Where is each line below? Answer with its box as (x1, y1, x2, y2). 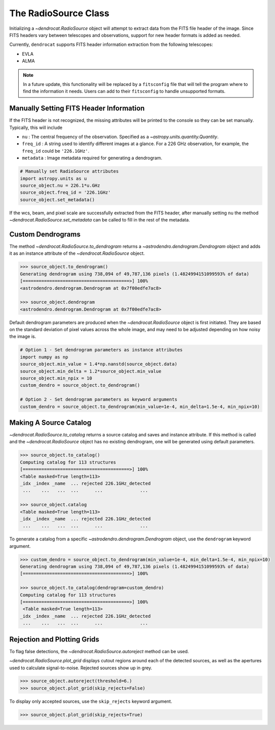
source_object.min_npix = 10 (20, 376, 93, 381)
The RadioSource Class (9, 8, 110, 19)
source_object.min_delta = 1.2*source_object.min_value (20, 368, 162, 374)
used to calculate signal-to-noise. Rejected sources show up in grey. (9, 665, 153, 671)
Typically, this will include (9, 124, 63, 130)
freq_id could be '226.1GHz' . (22, 148, 89, 154)
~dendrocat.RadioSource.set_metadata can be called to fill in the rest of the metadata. (9, 217, 190, 223)
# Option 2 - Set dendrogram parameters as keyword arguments (20, 397, 177, 402)
